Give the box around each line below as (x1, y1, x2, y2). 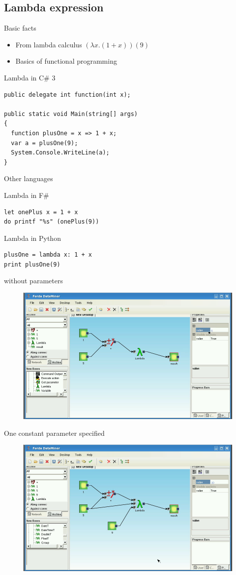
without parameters (4, 275, 63, 286)
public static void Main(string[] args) (4, 110, 138, 117)
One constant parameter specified (4, 427, 105, 438)
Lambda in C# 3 (4, 72, 56, 82)
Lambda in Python (4, 232, 61, 243)
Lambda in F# (4, 190, 49, 200)
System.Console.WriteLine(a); (11, 149, 110, 156)
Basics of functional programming (15, 56, 117, 66)
